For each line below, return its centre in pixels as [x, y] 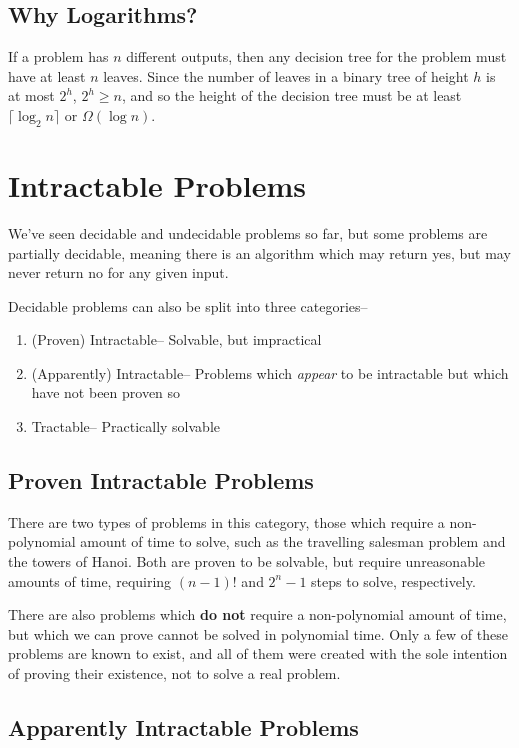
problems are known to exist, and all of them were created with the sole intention [258, 653]
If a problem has [58, 56]
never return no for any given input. [118, 272]
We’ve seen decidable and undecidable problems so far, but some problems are [248, 232]
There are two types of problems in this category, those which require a [226, 521]
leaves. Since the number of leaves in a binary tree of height [286, 75]
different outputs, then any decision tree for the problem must [316, 56]
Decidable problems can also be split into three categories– [188, 305]
